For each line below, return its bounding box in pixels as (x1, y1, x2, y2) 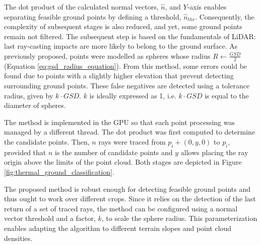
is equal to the (205, 90, 249, 100)
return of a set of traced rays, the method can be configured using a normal (4, 203, 238, 213)
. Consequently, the (195, 11, 254, 22)
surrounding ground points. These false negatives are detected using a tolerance (4, 80, 250, 90)
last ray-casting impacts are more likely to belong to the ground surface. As (4, 41, 238, 51)
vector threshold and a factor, (4, 213, 96, 223)
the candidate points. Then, (4, 136, 90, 147)
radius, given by (4, 90, 53, 100)
